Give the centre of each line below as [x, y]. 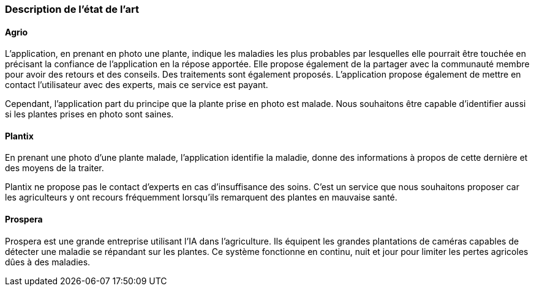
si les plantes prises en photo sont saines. [89, 114]
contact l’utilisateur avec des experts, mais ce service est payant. [137, 85]
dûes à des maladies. [48, 262]
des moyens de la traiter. [55, 168]
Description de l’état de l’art [72, 9]
